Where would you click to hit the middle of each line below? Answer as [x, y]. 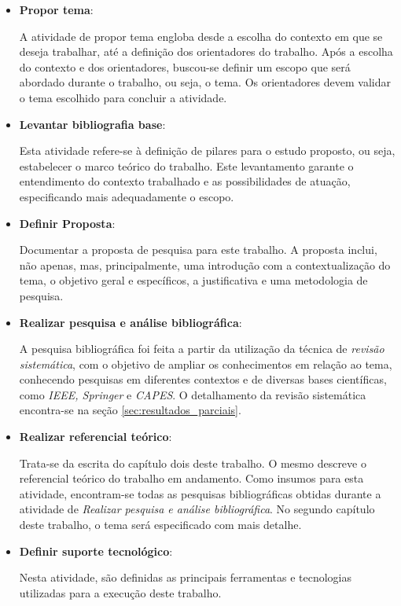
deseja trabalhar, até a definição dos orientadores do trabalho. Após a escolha [206, 51]
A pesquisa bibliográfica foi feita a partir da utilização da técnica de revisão [202, 349]
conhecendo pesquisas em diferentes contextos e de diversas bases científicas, [203, 379]
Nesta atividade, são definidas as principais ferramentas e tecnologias [185, 577]
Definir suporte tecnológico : [96, 551]
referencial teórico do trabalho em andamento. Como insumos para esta [191, 478]
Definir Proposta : [67, 223]
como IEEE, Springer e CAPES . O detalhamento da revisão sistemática [193, 394]
